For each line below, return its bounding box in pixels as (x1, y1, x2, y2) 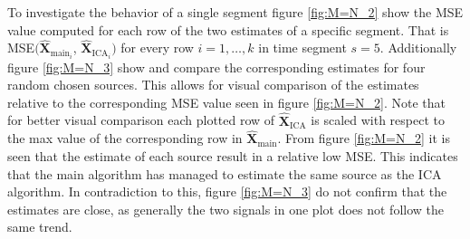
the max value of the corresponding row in (7, 129, 243, 148)
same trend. (7, 217, 72, 236)
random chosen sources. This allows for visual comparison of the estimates (7, 75, 419, 94)
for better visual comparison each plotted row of (7, 110, 275, 129)
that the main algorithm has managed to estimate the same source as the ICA (7, 164, 442, 183)
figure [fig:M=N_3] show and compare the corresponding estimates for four (7, 57, 426, 76)
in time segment (258, 38, 347, 57)
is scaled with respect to (311, 110, 445, 129)
